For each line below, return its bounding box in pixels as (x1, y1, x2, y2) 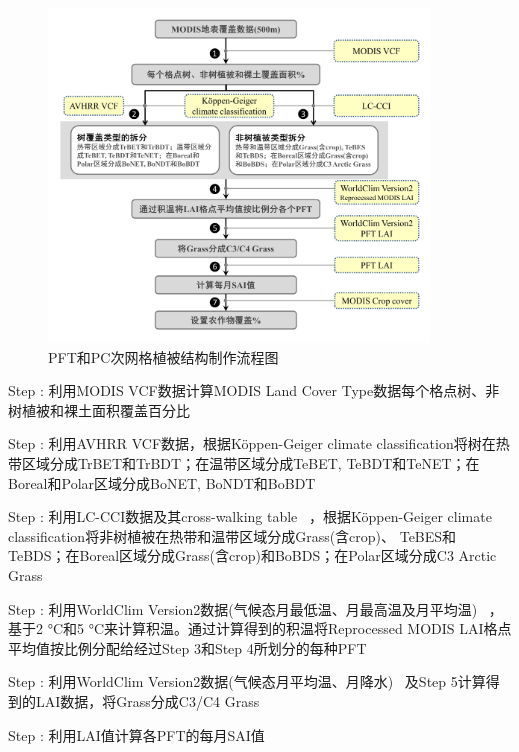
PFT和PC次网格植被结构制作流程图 (48, 346, 279, 367)
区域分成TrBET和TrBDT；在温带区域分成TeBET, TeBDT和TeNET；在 (21, 452, 480, 473)
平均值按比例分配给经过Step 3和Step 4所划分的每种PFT (8, 637, 367, 658)
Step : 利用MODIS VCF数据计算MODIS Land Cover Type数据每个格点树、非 (8, 380, 500, 401)
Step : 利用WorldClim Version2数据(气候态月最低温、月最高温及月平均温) (8, 598, 478, 619)
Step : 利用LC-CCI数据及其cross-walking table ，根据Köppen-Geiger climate (8, 506, 492, 527)
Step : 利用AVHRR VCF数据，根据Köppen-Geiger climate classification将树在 (8, 433, 496, 454)
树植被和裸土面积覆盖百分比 (8, 399, 190, 420)
